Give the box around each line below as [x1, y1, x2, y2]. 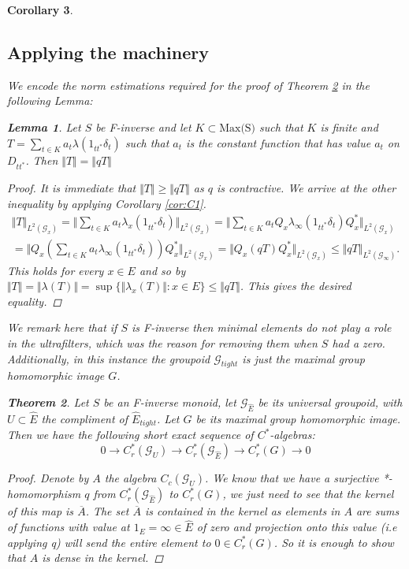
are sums [355, 503, 400, 519]
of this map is [7, 503, 74, 519]
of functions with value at [7, 519, 130, 535]
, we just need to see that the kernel [222, 485, 394, 502]
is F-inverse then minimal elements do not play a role [132, 319, 392, 336]
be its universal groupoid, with [258, 393, 403, 410]
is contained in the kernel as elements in [144, 503, 340, 519]
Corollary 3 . [7, 2, 73, 17]
